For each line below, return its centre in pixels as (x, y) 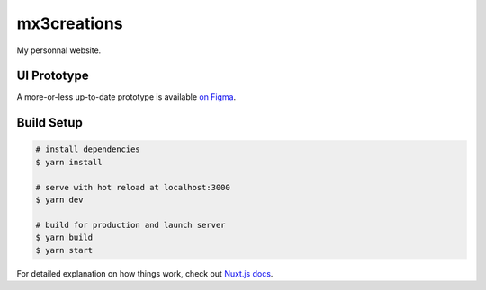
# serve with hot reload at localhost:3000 (133, 187)
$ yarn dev (59, 200)
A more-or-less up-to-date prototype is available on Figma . (126, 97)
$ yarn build (64, 237)
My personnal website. (59, 50)
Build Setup (49, 123)
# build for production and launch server (130, 225)
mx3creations (70, 23)
